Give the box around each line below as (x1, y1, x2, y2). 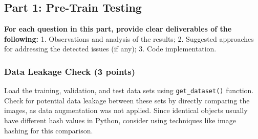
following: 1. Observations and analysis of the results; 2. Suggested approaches (4, 33, 254, 44)
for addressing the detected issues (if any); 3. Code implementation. (4, 43, 217, 54)
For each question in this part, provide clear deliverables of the (4, 23, 232, 34)
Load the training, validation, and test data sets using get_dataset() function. (4, 85, 254, 96)
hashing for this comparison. (4, 125, 93, 135)
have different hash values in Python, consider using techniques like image (4, 115, 236, 126)
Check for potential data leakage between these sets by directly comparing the (4, 95, 250, 105)
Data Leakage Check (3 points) (4, 65, 136, 77)
